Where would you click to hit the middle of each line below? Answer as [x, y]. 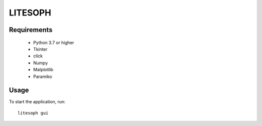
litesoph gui [33, 113]
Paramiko [43, 76]
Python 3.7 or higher [54, 42]
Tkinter [41, 49]
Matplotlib [43, 70]
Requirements [31, 30]
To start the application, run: [37, 102]
